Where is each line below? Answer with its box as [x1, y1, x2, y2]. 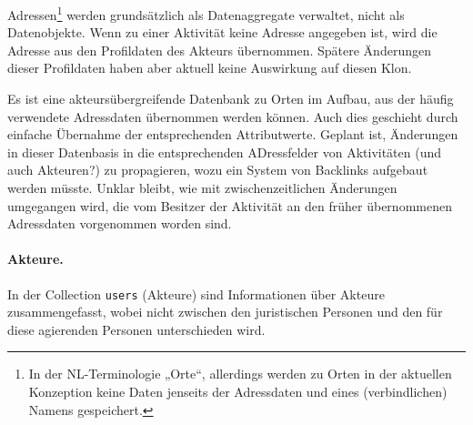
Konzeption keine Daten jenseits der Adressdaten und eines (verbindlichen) [28, 382, 448, 401]
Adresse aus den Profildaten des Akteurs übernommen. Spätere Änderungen [7, 40, 431, 59]
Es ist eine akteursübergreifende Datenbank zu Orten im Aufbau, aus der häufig [7, 89, 454, 108]
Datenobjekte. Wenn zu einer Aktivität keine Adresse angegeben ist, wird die [7, 23, 438, 42]
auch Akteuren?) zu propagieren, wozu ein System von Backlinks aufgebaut [7, 160, 428, 179]
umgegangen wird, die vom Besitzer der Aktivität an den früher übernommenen [7, 196, 452, 215]
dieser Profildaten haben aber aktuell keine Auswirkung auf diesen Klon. [7, 58, 412, 77]
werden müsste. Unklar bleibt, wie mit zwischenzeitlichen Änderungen [7, 178, 398, 197]
